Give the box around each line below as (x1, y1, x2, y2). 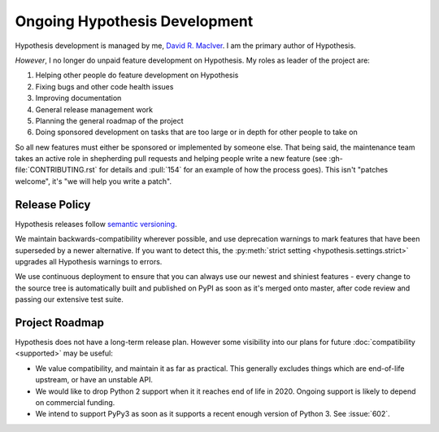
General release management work (35, 104, 154, 114)
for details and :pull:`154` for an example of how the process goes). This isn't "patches (98, 165, 389, 175)
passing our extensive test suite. (15, 295, 124, 304)
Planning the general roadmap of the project (35, 116, 184, 125)
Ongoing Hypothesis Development (15, 12, 254, 30)
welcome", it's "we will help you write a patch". (15, 176, 172, 186)
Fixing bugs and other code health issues (35, 81, 174, 91)
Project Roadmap (15, 316, 105, 329)
